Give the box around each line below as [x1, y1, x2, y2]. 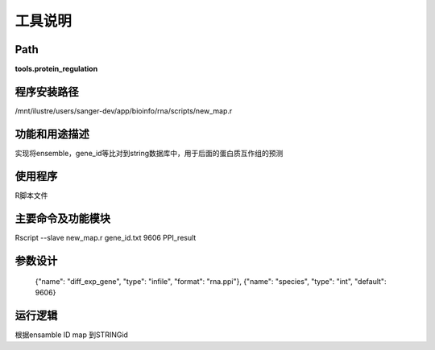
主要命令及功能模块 [14, 212, 110, 225]
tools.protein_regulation [14, 64, 98, 74]
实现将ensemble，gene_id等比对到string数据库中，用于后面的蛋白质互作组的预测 [14, 148, 284, 158]
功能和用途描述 [14, 127, 89, 141]
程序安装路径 [14, 84, 79, 98]
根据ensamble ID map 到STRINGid [14, 330, 129, 340]
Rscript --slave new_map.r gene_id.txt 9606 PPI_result [14, 233, 197, 242]
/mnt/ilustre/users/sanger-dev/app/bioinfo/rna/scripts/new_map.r [14, 105, 233, 116]
